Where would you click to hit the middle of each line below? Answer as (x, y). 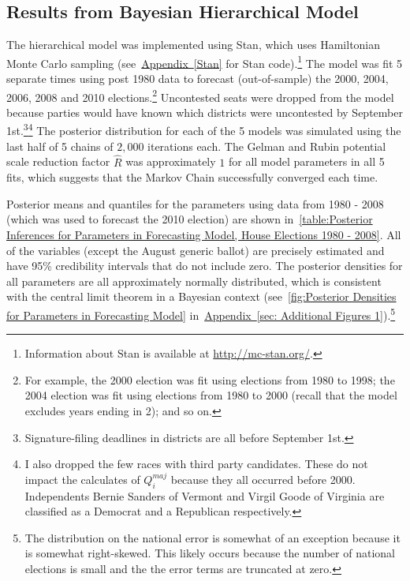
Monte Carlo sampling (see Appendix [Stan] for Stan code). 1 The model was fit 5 (205, 62)
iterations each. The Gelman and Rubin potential (267, 146)
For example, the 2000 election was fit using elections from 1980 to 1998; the (210, 379)
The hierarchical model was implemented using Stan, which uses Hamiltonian (194, 45)
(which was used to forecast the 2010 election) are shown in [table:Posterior (190, 219)
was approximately (171, 161)
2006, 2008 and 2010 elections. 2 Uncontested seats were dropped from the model (200, 96)
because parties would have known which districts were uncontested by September (205, 112)
